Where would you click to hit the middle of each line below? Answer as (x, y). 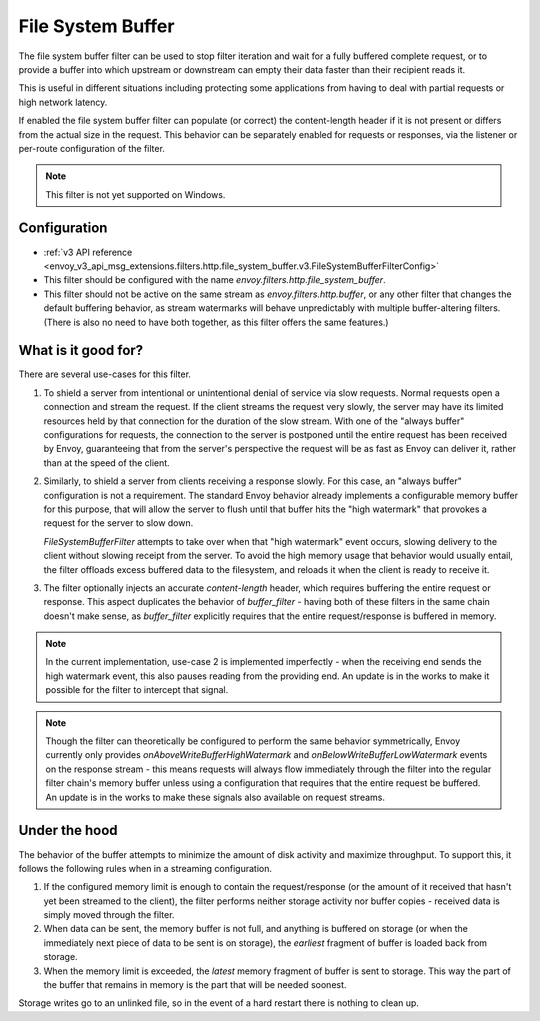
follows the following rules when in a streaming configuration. (145, 868)
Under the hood (68, 830)
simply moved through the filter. (109, 915)
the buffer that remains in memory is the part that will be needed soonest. (195, 985)
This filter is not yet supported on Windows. (135, 194)
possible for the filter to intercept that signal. (137, 690)
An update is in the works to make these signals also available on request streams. (215, 797)
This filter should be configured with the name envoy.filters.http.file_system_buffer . (214, 280)
